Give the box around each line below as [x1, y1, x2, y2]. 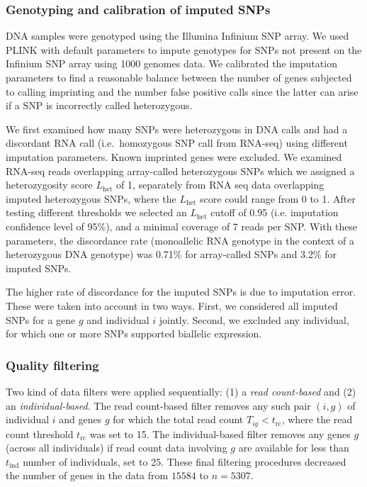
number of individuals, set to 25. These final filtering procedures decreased [23, 454, 346, 469]
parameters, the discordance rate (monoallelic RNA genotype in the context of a [6, 233, 355, 247]
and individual [86, 312, 149, 327]
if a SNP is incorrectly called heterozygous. [6, 98, 193, 113]
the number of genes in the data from [6, 468, 169, 483]
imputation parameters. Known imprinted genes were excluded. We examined [6, 149, 342, 164]
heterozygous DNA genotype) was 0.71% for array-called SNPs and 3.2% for [6, 247, 337, 262]
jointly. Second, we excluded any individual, [159, 312, 349, 327]
